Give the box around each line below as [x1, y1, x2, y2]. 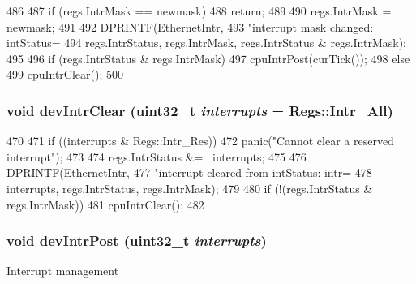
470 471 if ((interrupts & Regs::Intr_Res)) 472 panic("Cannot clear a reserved [6, 132, 394, 149]
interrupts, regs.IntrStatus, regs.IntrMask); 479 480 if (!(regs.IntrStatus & [6, 179, 373, 196]
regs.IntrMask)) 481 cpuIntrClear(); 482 [6, 196, 204, 213]
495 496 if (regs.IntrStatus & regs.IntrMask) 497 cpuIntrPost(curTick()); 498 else [6, 49, 410, 67]
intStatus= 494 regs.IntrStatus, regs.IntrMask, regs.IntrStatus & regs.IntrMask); [6, 34, 406, 51]
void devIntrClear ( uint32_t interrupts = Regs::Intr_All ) [6, 100, 393, 120]
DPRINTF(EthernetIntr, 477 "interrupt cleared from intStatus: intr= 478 [6, 164, 372, 181]
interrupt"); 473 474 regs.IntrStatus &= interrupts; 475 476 [6, 148, 307, 165]
